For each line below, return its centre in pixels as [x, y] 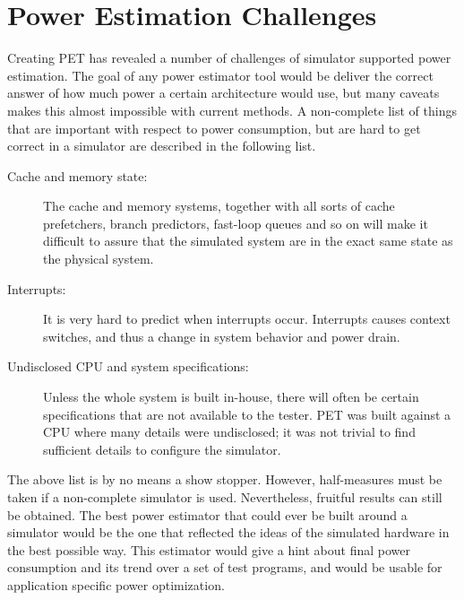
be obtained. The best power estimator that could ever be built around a [207, 514]
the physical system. [99, 259]
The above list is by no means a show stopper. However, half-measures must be [225, 479]
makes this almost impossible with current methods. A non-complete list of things [232, 110]
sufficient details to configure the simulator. [162, 449]
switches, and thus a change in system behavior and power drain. [222, 336]
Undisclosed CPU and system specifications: [128, 366]
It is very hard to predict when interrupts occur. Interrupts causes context [247, 319]
